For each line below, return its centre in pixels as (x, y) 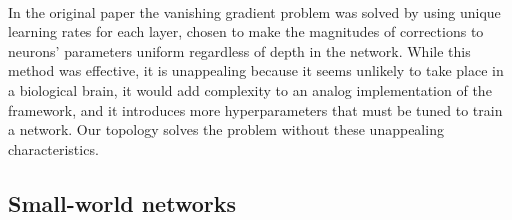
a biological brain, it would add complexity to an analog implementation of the (250, 89)
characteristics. (53, 148)
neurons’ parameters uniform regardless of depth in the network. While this (239, 50)
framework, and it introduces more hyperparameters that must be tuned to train (255, 109)
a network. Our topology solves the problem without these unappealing (226, 129)
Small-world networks (122, 202)
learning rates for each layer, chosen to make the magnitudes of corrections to (246, 31)
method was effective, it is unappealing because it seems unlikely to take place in (256, 70)
